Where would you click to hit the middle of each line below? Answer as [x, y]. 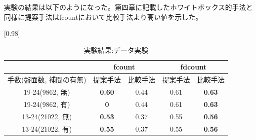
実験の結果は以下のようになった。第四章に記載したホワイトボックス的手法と [128, 7]
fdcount [193, 67]
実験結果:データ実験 [116, 50]
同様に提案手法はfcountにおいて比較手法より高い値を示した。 [103, 17]
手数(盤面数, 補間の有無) [47, 80]
